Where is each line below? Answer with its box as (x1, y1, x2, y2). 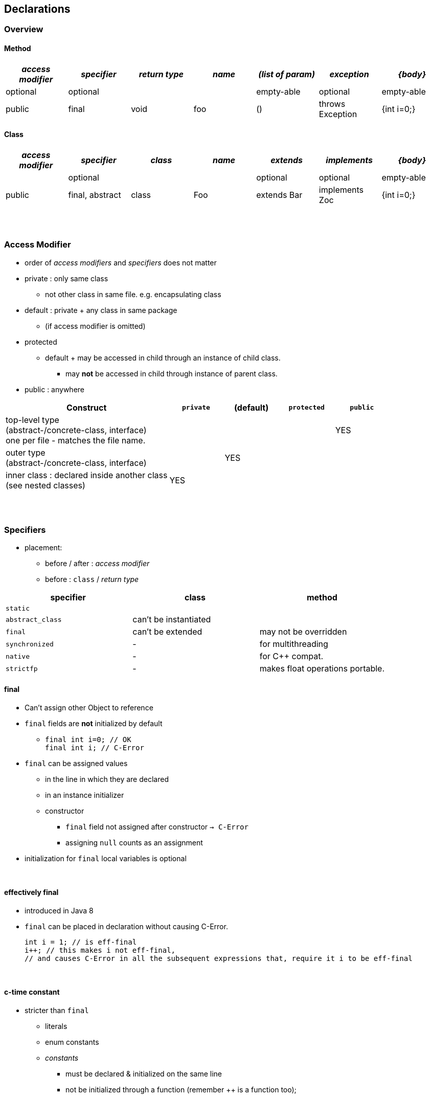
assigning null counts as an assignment (65, 838, 203, 847)
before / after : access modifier (45, 559, 150, 568)
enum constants (45, 1038, 99, 1047)
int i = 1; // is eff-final (25, 937, 137, 946)
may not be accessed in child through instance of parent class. (65, 369, 278, 378)
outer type (6, 447, 46, 458)
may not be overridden (259, 626, 347, 637)
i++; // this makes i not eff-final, (25, 946, 176, 954)
